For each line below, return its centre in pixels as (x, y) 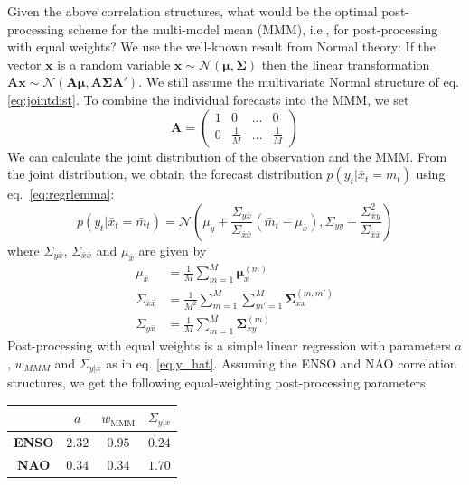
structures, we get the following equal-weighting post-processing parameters (216, 382)
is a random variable (114, 64)
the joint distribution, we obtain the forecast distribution (165, 174)
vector (24, 64)
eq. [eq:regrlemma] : (61, 194)
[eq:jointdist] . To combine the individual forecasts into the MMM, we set (208, 99)
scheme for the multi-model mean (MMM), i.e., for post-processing (253, 28)
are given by (173, 250)
